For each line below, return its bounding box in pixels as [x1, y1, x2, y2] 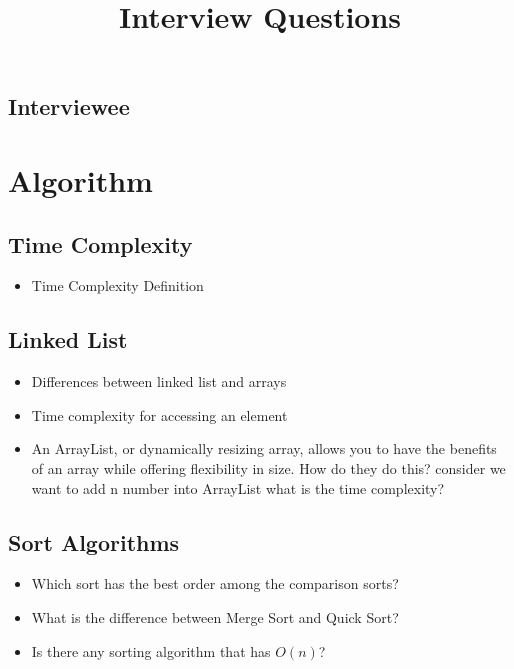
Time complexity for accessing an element [31, 404, 288, 425]
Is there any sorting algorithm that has [31, 640, 271, 661]
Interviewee [8, 91, 130, 122]
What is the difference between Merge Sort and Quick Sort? [31, 606, 399, 627]
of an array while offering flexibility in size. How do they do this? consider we [31, 457, 506, 478]
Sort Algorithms [8, 526, 180, 557]
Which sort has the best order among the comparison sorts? [31, 573, 399, 594]
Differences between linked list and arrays [31, 371, 287, 392]
